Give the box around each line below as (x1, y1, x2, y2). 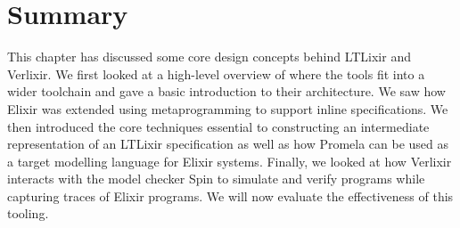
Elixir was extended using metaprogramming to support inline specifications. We (7, 99, 448, 118)
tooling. (7, 204, 49, 223)
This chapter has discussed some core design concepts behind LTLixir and (7, 47, 411, 66)
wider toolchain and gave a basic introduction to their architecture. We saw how (7, 82, 446, 101)
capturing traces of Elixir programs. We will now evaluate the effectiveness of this (7, 186, 454, 205)
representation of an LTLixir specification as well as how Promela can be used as (7, 134, 449, 153)
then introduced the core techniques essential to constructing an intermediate (7, 117, 430, 135)
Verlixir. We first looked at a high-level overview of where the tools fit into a (7, 64, 425, 83)
